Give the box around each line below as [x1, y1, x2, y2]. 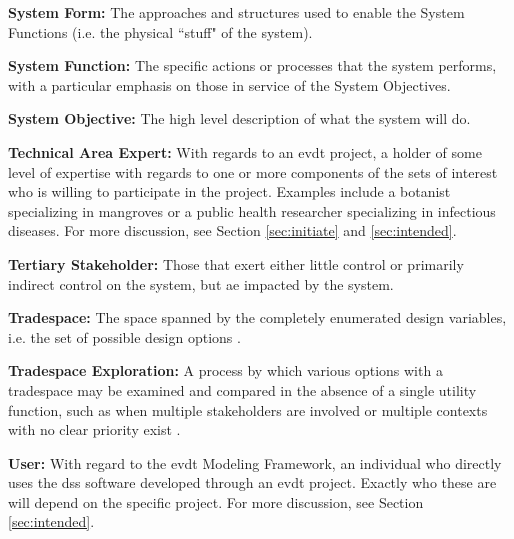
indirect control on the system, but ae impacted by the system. [8, 273, 394, 294]
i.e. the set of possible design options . [8, 326, 241, 347]
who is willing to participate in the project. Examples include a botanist [8, 181, 451, 202]
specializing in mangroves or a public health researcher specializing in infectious [8, 200, 496, 221]
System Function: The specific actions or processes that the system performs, [8, 55, 497, 76]
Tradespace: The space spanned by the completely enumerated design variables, [8, 307, 507, 328]
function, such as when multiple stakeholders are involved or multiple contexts [8, 399, 488, 420]
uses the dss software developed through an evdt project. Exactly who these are [8, 472, 497, 493]
